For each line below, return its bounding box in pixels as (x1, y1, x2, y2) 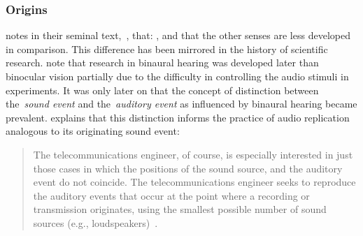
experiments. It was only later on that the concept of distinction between (6, 82, 319, 97)
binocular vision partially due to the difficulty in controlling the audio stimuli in (6, 69, 349, 83)
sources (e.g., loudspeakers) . (33, 215, 158, 230)
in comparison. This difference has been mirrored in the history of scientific (6, 41, 328, 56)
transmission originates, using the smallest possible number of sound (33, 202, 327, 216)
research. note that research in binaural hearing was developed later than (6, 55, 319, 70)
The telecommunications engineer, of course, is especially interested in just (33, 147, 353, 161)
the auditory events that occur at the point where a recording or (33, 188, 310, 202)
